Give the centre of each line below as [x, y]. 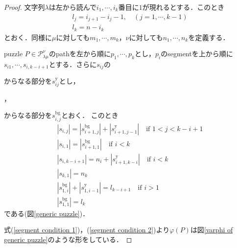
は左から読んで [73, 7]
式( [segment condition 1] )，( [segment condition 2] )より [87, 230]
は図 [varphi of [212, 230]
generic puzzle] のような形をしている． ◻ [68, 239]
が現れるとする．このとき [183, 7]
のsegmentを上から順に [197, 54]
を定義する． [209, 37]
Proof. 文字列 [24, 7]
